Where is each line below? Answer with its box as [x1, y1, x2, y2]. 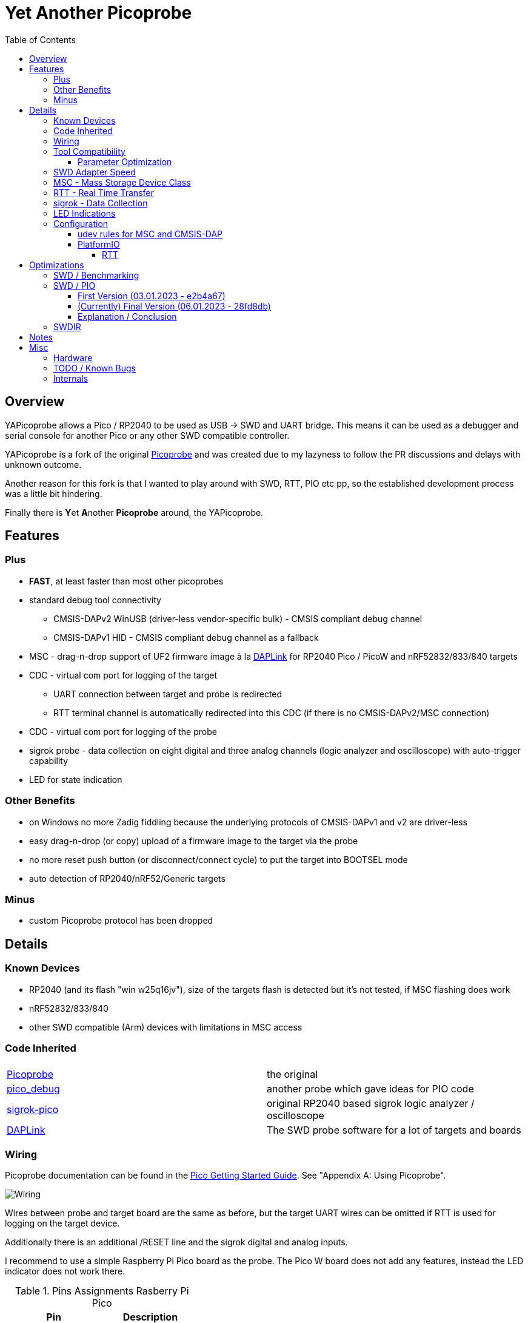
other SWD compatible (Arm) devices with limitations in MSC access [29, 1021, 302, 1032]
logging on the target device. [5, 1218, 120, 1229]
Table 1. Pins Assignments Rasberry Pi [15, 1285, 189, 1298]
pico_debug [7, 1083, 60, 1095]
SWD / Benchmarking [53, 269, 139, 280]
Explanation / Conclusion [78, 311, 177, 322]
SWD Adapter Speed [53, 166, 136, 177]
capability [29, 755, 69, 766]
